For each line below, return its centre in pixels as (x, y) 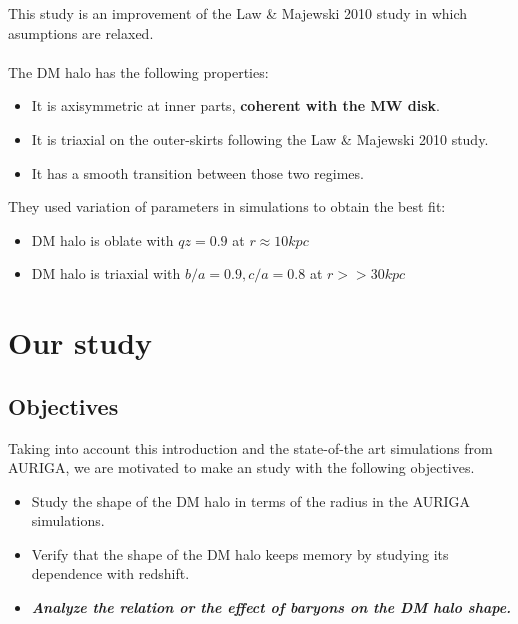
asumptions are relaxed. (81, 32)
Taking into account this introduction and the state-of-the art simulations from (250, 447)
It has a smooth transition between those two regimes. (197, 172)
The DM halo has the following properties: (138, 71)
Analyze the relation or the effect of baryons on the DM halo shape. (271, 607)
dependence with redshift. (110, 573)
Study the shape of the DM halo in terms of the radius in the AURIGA (251, 500)
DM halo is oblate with (102, 239)
